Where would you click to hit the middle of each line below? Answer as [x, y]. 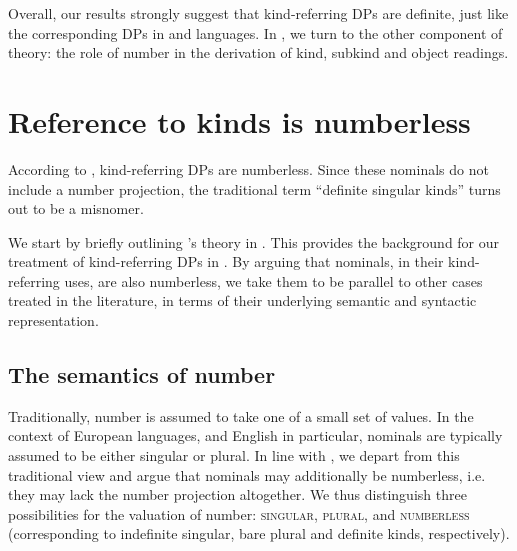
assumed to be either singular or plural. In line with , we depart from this [234, 455]
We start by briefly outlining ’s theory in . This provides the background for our [254, 241]
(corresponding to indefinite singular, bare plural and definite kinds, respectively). [259, 533]
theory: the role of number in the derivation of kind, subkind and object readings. [258, 52]
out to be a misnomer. [76, 208]
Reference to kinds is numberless [239, 120]
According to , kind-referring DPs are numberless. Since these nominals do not [248, 168]
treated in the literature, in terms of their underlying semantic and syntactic [242, 300]
